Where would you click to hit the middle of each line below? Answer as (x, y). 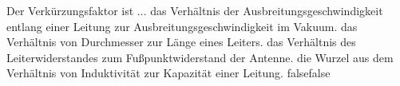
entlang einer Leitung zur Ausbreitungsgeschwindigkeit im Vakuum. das (182, 26)
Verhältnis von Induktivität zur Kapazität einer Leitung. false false (168, 73)
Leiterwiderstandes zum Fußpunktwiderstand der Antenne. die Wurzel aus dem (200, 57)
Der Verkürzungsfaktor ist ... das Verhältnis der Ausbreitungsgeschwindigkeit (195, 10)
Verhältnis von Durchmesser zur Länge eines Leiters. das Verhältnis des (181, 42)
